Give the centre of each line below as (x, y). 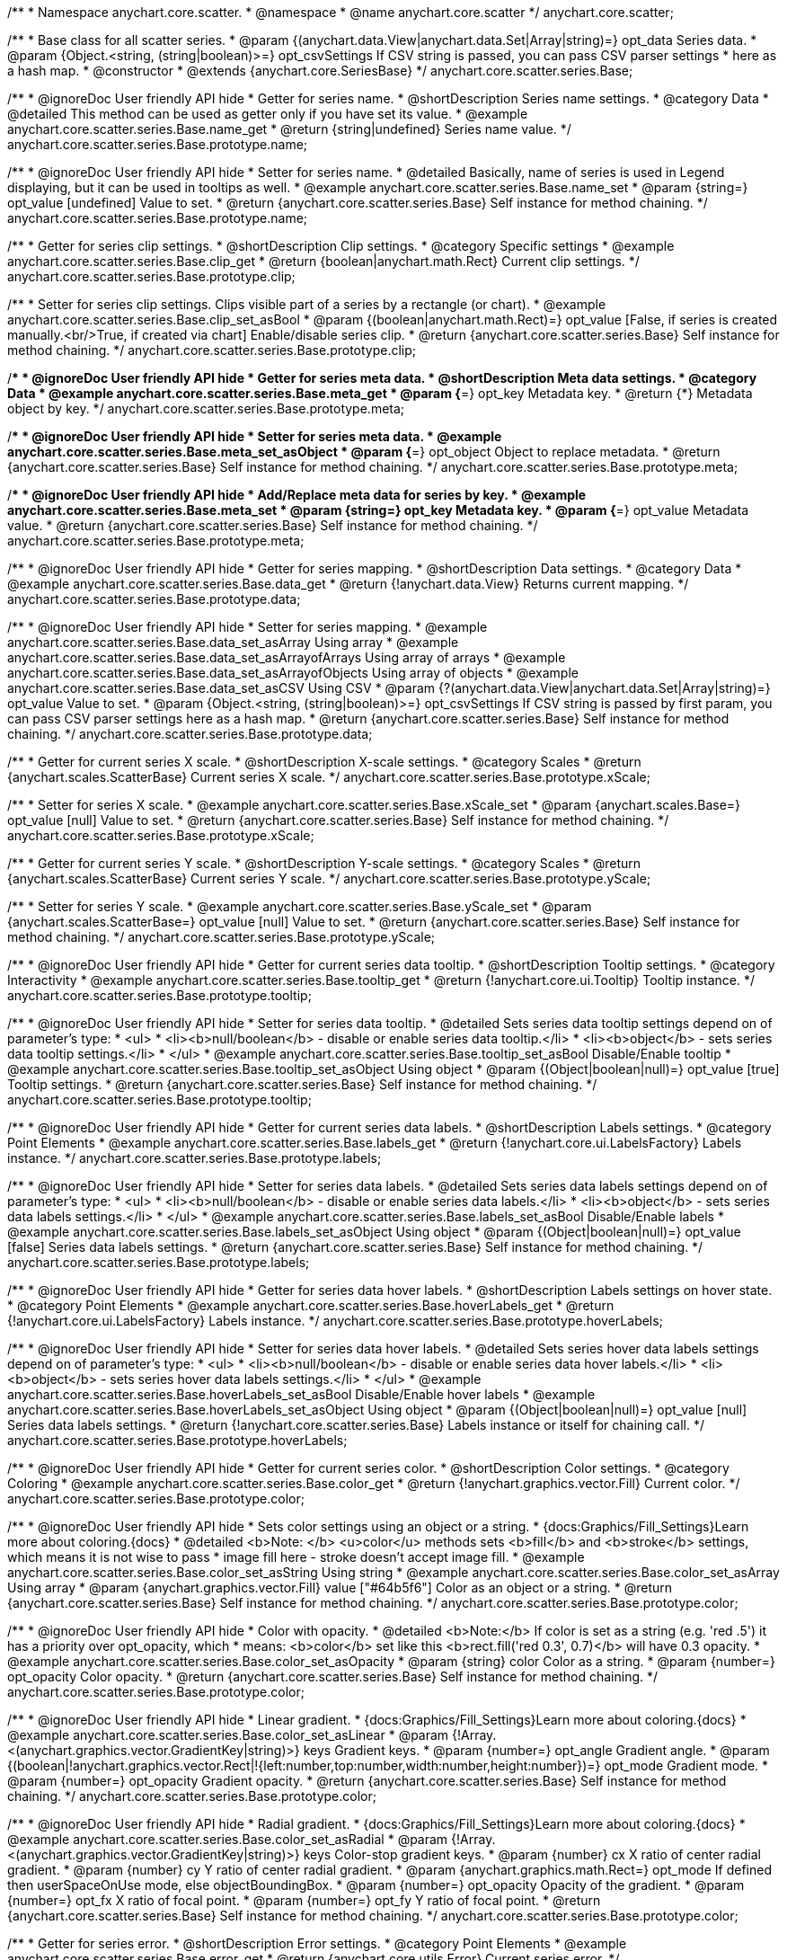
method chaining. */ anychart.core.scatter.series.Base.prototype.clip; (212, 350)
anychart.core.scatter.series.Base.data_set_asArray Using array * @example (233, 642)
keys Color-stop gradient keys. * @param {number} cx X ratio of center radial (532, 1854)
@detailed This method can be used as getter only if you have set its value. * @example (268, 114)
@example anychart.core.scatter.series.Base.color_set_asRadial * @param (228, 1839)
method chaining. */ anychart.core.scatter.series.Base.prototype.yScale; (221, 937)
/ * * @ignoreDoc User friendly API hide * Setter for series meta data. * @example (255, 436)
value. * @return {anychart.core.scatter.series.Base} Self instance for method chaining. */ (273, 525)
